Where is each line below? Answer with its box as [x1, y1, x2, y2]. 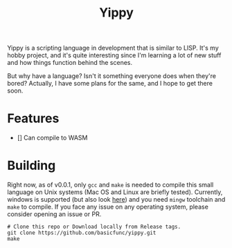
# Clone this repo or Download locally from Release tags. [7, 223, 181, 231]
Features [7, 111, 60, 126]
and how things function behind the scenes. [7, 59, 133, 67]
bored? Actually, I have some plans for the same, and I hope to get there [7, 79, 213, 88]
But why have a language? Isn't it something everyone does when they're [7, 72, 217, 80]
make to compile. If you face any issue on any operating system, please [7, 202, 209, 211]
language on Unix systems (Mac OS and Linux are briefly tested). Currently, [7, 188, 223, 196]
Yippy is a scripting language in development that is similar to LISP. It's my [7, 44, 220, 53]
